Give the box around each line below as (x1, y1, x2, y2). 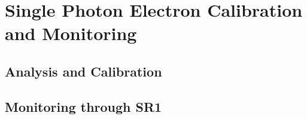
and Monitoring (5, 21, 137, 45)
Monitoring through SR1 (5, 97, 162, 115)
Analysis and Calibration (5, 62, 162, 80)
